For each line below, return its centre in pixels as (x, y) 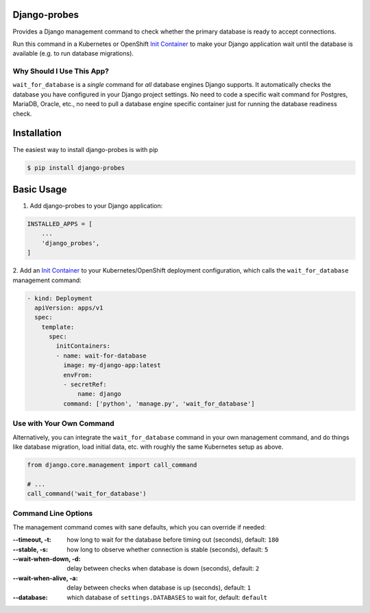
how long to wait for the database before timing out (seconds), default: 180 (173, 540)
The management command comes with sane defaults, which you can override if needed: (139, 527)
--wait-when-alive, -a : (45, 578)
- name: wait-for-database (101, 355)
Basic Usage (40, 189)
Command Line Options (53, 514)
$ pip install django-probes (76, 167)
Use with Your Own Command (63, 423)
